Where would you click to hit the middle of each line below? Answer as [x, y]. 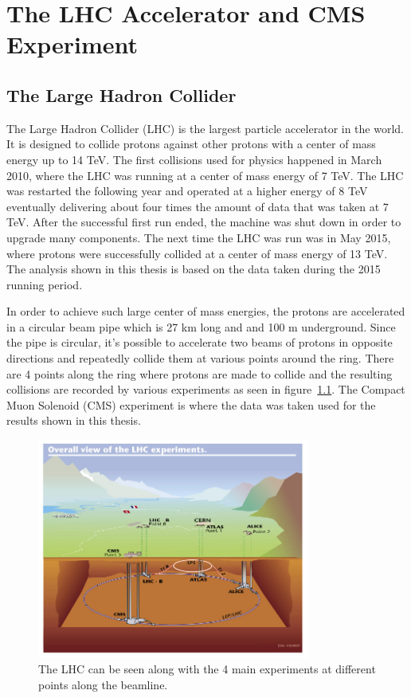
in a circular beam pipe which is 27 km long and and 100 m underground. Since [201, 326]
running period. [45, 284]
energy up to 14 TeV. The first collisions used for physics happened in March [194, 159]
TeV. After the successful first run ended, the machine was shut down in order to [204, 222]
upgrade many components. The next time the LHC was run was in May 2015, [199, 237]
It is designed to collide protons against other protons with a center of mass [191, 144]
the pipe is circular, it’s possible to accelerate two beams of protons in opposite [200, 342]
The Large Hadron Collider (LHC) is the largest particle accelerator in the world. [205, 128]
